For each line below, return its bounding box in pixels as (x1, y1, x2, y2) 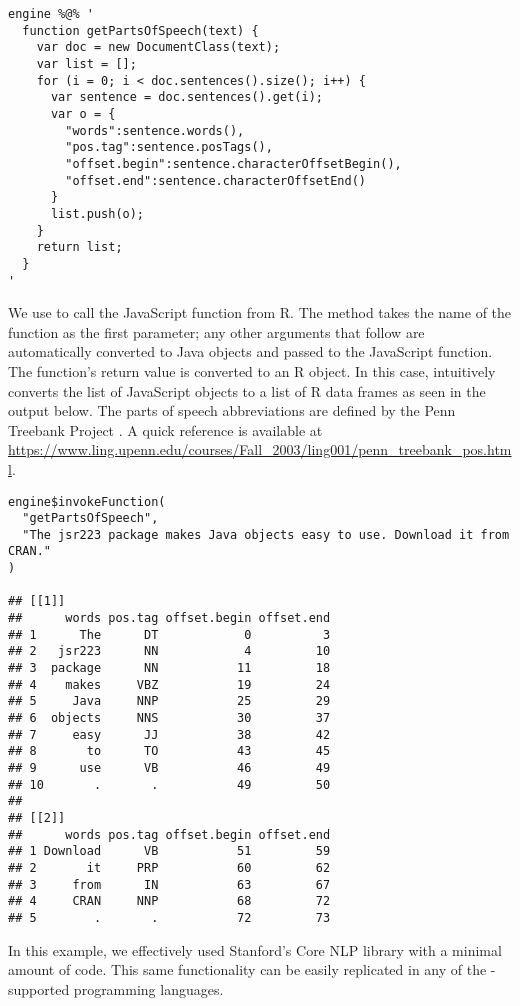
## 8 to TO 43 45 (8, 744, 331, 759)
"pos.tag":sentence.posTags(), (65, 140, 273, 155)
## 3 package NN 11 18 (8, 661, 331, 676)
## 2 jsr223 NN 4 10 (8, 644, 331, 659)
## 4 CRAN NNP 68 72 (8, 894, 331, 909)
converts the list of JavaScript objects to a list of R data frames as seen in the (8, 380, 486, 401)
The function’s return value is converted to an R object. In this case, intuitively (8, 360, 496, 381)
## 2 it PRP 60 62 (8, 860, 331, 875)
